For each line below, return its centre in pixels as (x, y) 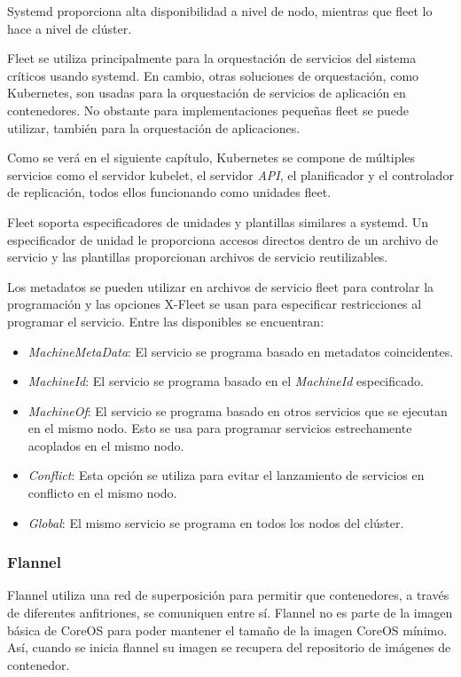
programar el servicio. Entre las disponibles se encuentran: (166, 321)
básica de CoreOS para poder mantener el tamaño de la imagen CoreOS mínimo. (227, 630)
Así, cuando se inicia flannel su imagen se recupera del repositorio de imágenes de (229, 647)
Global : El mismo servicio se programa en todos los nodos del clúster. (216, 522)
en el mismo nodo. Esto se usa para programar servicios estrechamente (220, 428)
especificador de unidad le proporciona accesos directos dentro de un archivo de (223, 239)
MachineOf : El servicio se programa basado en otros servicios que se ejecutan (238, 410)
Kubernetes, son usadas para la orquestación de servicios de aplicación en (207, 93)
